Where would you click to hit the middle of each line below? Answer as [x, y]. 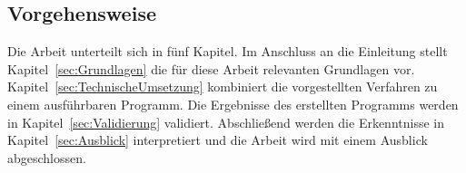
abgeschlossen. [47, 157]
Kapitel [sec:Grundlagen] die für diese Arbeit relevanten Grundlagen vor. [211, 68]
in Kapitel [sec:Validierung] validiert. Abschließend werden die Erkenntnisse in [226, 122]
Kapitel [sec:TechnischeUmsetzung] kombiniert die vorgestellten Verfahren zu [223, 86]
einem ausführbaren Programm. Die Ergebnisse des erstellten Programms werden [233, 104]
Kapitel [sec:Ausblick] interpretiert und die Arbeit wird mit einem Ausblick [218, 140]
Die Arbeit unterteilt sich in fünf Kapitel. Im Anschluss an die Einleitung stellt [228, 51]
